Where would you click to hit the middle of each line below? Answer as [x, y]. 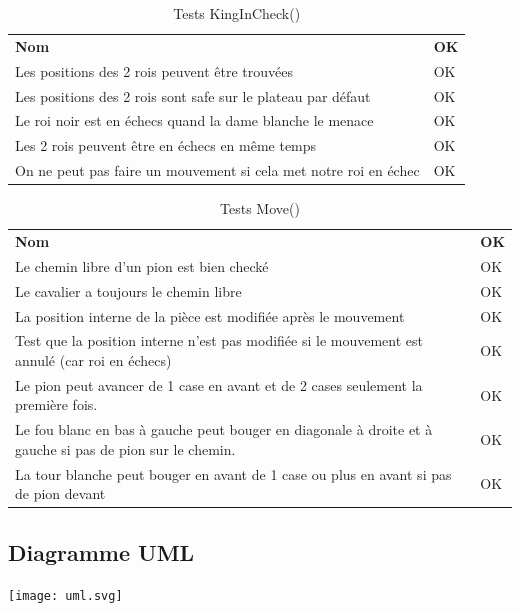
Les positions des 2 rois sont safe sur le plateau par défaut [193, 95]
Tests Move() [260, 208]
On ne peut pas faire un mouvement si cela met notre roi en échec [217, 170]
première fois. [56, 404]
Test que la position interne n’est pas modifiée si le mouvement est [219, 340]
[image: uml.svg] [65, 595]
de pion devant [60, 493]
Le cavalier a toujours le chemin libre [128, 290]
